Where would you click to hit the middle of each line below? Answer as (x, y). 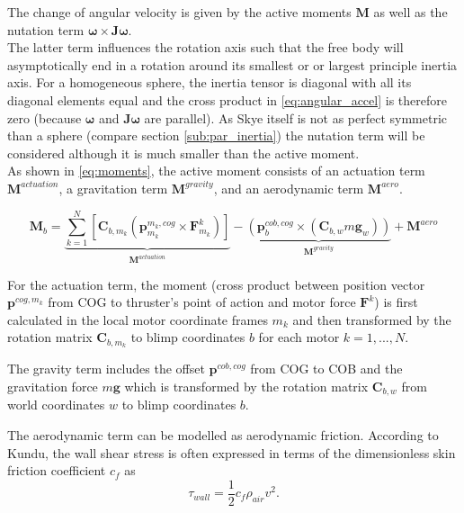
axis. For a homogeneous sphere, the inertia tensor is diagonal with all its (210, 82)
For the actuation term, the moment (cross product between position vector (216, 284)
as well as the (410, 12)
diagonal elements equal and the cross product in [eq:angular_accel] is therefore (227, 99)
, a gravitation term (113, 188)
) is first (396, 302)
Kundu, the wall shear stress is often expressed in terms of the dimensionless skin (232, 452)
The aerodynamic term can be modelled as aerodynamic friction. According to (223, 434)
